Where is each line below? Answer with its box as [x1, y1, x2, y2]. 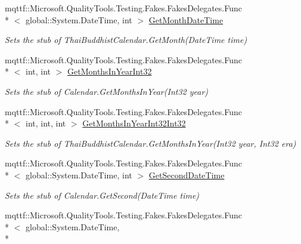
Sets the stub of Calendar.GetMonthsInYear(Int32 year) [5, 85, 209, 97]
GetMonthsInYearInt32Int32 [82, 117, 186, 129]
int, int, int [25, 117, 66, 129]
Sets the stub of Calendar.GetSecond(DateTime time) [5, 189, 200, 201]
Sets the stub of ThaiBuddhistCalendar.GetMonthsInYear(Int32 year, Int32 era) [5, 137, 296, 149]
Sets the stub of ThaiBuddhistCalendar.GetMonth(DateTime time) [5, 33, 247, 46]
